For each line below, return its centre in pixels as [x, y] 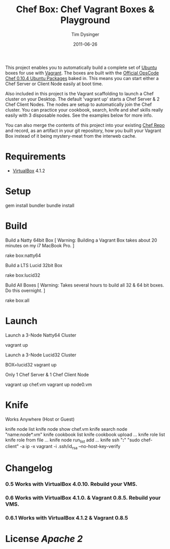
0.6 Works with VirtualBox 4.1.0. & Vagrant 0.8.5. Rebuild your [83, 498]
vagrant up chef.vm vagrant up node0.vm [49, 384]
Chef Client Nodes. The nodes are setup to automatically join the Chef [79, 104]
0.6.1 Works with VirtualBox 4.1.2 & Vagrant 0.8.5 [67, 518]
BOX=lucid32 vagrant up [31, 364]
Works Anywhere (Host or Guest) [40, 419]
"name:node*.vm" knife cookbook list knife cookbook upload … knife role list [85, 434]
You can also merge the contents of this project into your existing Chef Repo [85, 125]
